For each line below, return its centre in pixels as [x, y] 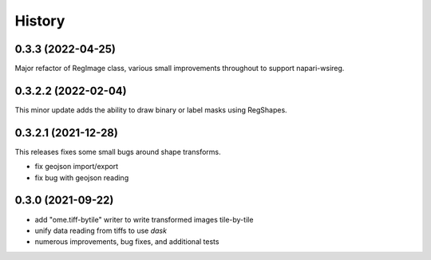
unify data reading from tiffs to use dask [101, 230]
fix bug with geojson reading [82, 177]
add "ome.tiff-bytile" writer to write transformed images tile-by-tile [144, 219]
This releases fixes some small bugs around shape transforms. [118, 152]
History [40, 21]
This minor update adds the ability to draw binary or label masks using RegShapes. [151, 110]
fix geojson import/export [77, 167]
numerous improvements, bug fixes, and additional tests [127, 242]
